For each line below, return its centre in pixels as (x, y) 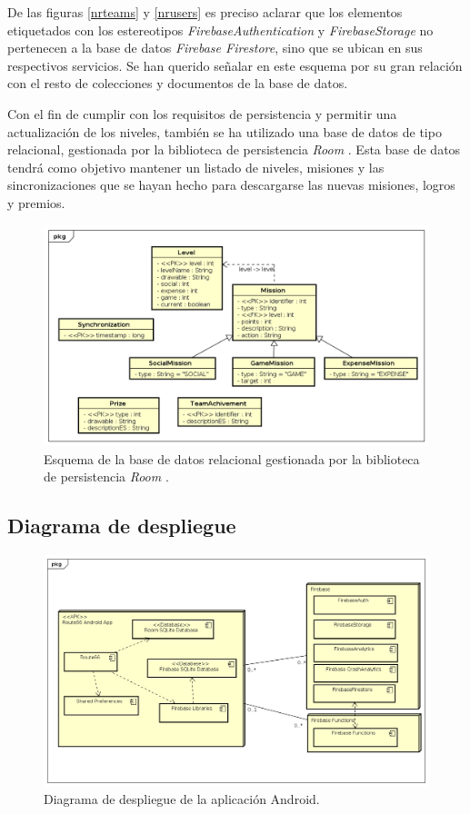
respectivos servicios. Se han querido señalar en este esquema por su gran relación (235, 65)
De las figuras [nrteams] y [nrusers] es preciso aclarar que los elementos (205, 12)
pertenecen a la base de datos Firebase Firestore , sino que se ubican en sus (215, 48)
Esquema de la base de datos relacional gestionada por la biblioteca (232, 458)
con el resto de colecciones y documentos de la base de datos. (178, 83)
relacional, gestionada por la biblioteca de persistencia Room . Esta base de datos (234, 149)
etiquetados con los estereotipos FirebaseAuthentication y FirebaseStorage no (220, 30)
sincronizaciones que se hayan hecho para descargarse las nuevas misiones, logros (231, 185)
